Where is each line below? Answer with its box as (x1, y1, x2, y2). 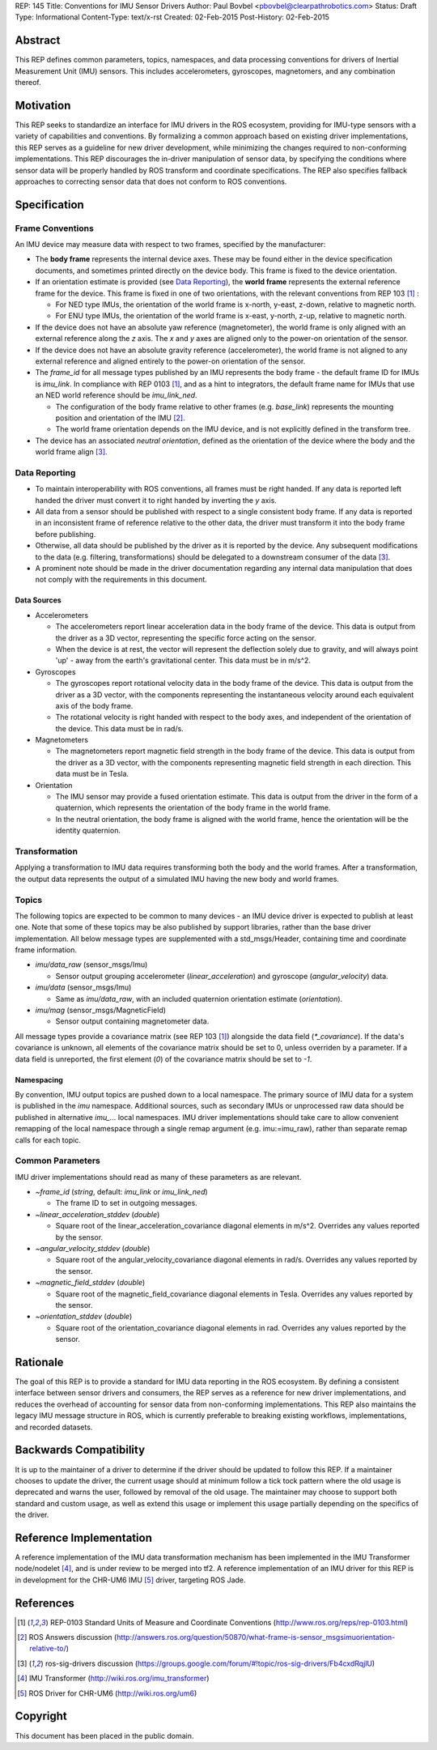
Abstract (15, 33, 61, 48)
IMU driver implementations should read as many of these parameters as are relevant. (15, 1172, 302, 1182)
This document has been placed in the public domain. (15, 1731, 194, 1740)
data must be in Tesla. (55, 769, 129, 779)
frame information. (15, 945, 77, 955)
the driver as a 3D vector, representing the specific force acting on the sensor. (55, 632, 316, 643)
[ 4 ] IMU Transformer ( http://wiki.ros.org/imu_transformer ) (17, 1673, 210, 1684)
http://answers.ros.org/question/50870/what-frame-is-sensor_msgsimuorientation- (116, 1633, 396, 1642)
